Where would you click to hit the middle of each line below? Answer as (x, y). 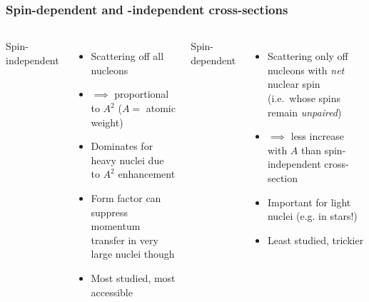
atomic (161, 108)
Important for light (309, 202)
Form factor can (126, 197)
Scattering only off (308, 56)
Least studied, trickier (315, 240)
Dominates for (122, 146)
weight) (107, 122)
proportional (142, 94)
